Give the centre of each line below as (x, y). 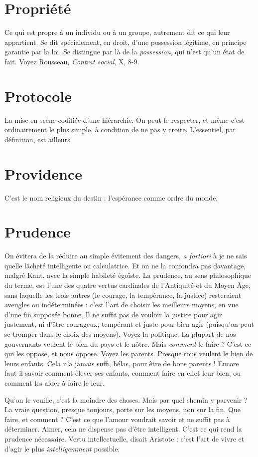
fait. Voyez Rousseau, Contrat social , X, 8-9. (72, 61)
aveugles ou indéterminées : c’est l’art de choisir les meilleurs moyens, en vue (122, 305)
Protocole (38, 96)
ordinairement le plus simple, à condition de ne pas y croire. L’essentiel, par (120, 129)
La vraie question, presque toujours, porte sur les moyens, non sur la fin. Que (123, 409)
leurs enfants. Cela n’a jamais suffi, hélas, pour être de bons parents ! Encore (122, 363)
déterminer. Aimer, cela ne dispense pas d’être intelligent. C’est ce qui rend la (123, 429)
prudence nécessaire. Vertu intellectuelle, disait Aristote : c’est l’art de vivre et (125, 438)
